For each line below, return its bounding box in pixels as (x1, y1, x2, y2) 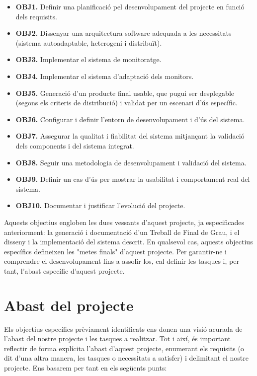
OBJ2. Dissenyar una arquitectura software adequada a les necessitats (15, 28, 232, 38)
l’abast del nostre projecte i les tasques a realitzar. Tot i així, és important (4, 333, 231, 344)
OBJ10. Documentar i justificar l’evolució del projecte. (15, 200, 185, 211)
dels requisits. (15, 11, 57, 21)
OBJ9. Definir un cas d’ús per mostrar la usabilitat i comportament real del (15, 174, 250, 184)
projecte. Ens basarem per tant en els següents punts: (4, 362, 167, 373)
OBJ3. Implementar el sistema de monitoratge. (15, 54, 162, 65)
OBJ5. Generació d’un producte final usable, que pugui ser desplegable (15, 87, 234, 98)
